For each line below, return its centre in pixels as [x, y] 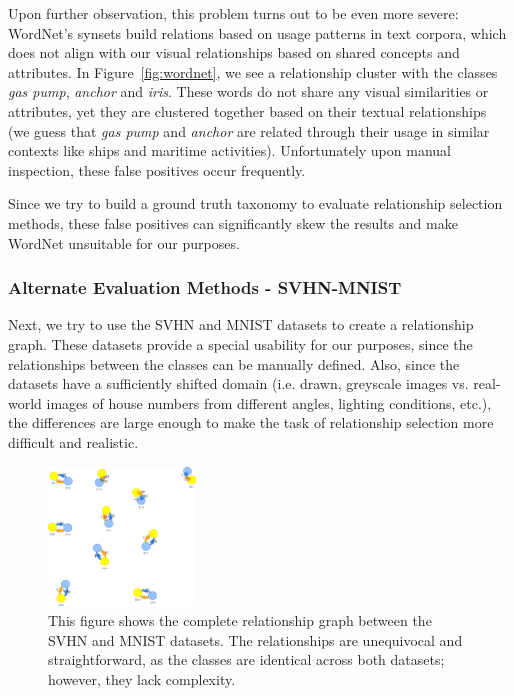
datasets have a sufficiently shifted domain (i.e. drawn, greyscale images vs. [238, 383]
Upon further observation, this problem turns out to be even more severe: [233, 13]
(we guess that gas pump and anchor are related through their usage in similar [249, 130]
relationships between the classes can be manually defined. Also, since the [234, 363]
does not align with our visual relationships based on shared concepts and [234, 52]
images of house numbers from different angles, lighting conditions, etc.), [269, 402]
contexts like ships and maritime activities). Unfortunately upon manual [229, 150]
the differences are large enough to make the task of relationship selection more [251, 422]
